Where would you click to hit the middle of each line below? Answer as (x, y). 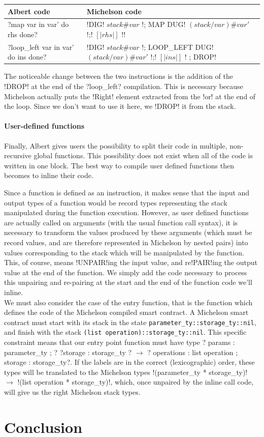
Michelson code (114, 11)
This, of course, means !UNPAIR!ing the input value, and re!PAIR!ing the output (131, 262)
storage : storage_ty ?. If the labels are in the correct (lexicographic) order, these (129, 362)
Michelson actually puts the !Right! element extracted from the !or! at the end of (130, 96)
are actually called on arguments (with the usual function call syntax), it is (121, 222)
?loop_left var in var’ (41, 47)
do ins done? (27, 57)
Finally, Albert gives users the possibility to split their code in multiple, (116, 145)
